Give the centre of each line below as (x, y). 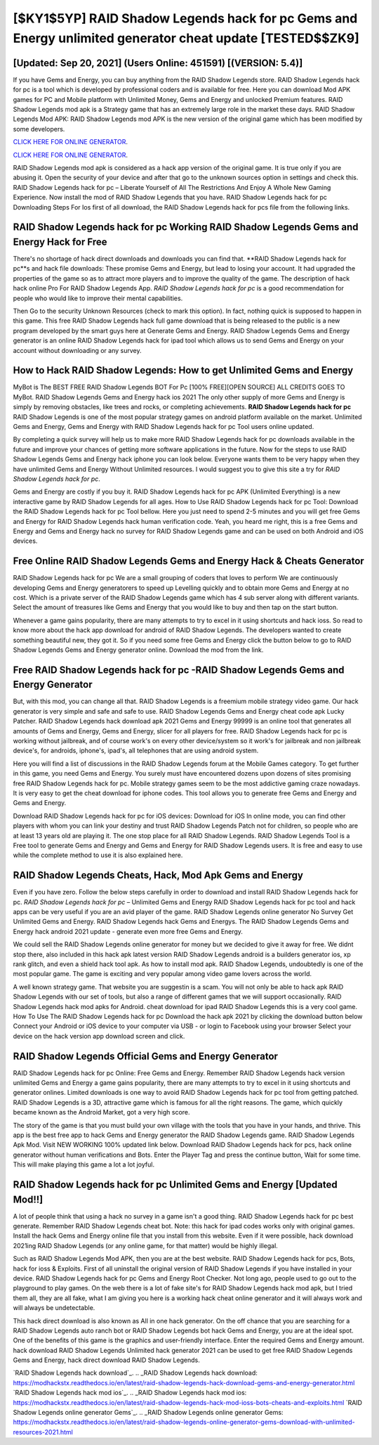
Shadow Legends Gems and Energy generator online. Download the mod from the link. (138, 650)
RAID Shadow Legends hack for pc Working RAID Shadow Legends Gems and (186, 227)
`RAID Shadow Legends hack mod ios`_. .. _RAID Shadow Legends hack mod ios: (130, 1393)
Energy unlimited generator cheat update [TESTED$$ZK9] (186, 38)
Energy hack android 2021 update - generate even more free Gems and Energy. (128, 931)
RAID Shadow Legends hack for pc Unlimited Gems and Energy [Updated (175, 1184)
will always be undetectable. (54, 1308)
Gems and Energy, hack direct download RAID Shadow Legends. (106, 1360)
